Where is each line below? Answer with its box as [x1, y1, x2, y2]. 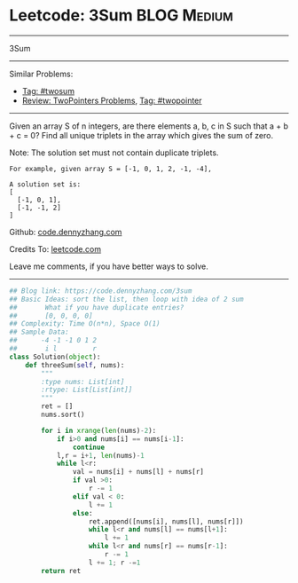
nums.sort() [41, 410, 86, 420]
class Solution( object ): [9, 352, 101, 361]
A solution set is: [9, 179, 82, 189]
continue [72, 443, 105, 452]
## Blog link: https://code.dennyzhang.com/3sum [9, 286, 192, 295]
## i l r [9, 344, 98, 353]
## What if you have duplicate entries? [9, 303, 184, 311]
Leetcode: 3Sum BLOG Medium [9, 5, 233, 26]
